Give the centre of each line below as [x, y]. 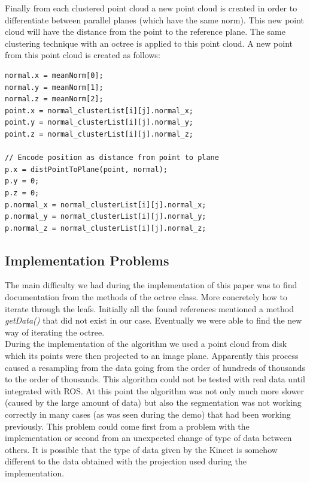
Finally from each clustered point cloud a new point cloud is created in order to [151, 8]
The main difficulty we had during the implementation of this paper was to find [151, 285]
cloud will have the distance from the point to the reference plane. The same [145, 31]
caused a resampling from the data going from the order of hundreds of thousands [155, 367]
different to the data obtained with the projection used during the [126, 461]
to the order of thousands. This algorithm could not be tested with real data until [155, 379]
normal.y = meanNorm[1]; [54, 87]
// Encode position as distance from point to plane [112, 158]
